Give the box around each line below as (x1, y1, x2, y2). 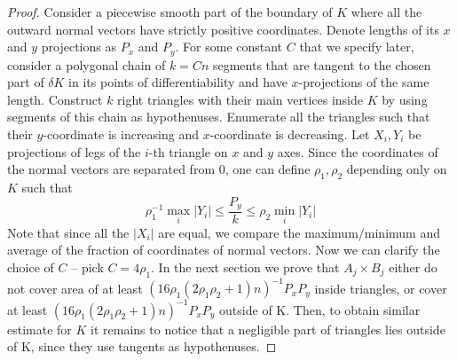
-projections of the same (298, 73, 429, 91)
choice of (7, 257, 54, 276)
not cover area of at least (7, 279, 143, 297)
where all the (351, 3, 422, 20)
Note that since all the (7, 223, 130, 241)
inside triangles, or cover (314, 279, 447, 297)
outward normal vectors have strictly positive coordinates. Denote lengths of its (7, 20, 439, 38)
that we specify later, (299, 37, 414, 56)
